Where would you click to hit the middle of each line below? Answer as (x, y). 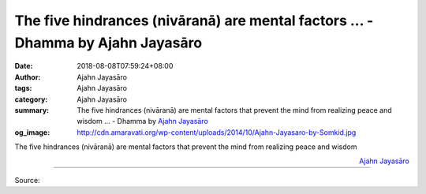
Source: (27, 180)
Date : (24, 66)
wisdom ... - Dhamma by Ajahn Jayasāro (142, 121)
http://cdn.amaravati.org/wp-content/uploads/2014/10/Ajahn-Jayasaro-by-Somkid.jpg (217, 132)
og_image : (32, 132)
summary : (32, 110)
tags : (23, 88)
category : (31, 99)
